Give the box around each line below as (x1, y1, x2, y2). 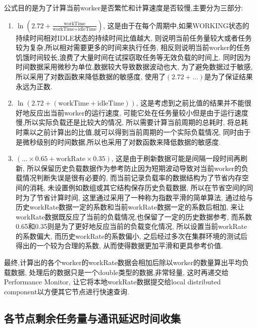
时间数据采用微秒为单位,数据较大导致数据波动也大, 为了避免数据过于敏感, (15, 61, 253, 72)
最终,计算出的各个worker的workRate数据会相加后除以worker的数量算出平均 (4, 257, 242, 268)
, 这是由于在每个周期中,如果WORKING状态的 (103, 20, 250, 30)
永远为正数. (15, 81, 52, 91)
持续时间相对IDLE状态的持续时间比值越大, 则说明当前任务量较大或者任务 (15, 32, 252, 43)
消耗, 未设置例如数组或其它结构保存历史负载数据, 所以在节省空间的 (29, 182, 246, 192)
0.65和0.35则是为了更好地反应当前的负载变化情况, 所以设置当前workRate (15, 221, 247, 231)
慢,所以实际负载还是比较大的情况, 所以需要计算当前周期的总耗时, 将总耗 (15, 117, 248, 127)
